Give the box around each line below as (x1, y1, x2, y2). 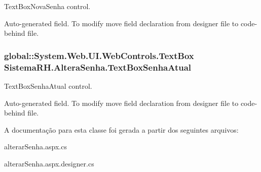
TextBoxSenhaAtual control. (4, 80, 92, 91)
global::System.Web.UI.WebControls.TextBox (4, 49, 194, 62)
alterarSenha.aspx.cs (4, 141, 67, 152)
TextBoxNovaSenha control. (4, 1, 91, 11)
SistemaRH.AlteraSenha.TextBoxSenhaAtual (4, 61, 192, 73)
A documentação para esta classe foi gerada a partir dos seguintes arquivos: (4, 124, 239, 135)
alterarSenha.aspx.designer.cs (4, 158, 94, 168)
